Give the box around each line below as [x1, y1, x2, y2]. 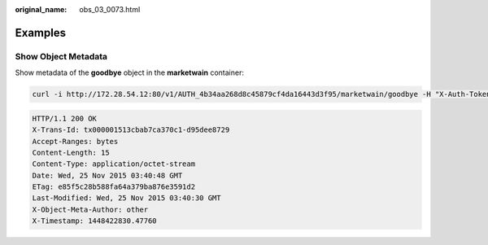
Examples [15, 25, 67, 40]
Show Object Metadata [15, 50, 108, 62]
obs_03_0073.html [79, 5, 141, 14]
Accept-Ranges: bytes [32, 137, 119, 146]
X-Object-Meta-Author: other [32, 204, 149, 214]
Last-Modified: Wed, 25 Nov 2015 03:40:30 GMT [32, 194, 221, 203]
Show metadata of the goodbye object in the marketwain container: [15, 68, 244, 77]
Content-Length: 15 [32, 147, 110, 157]
